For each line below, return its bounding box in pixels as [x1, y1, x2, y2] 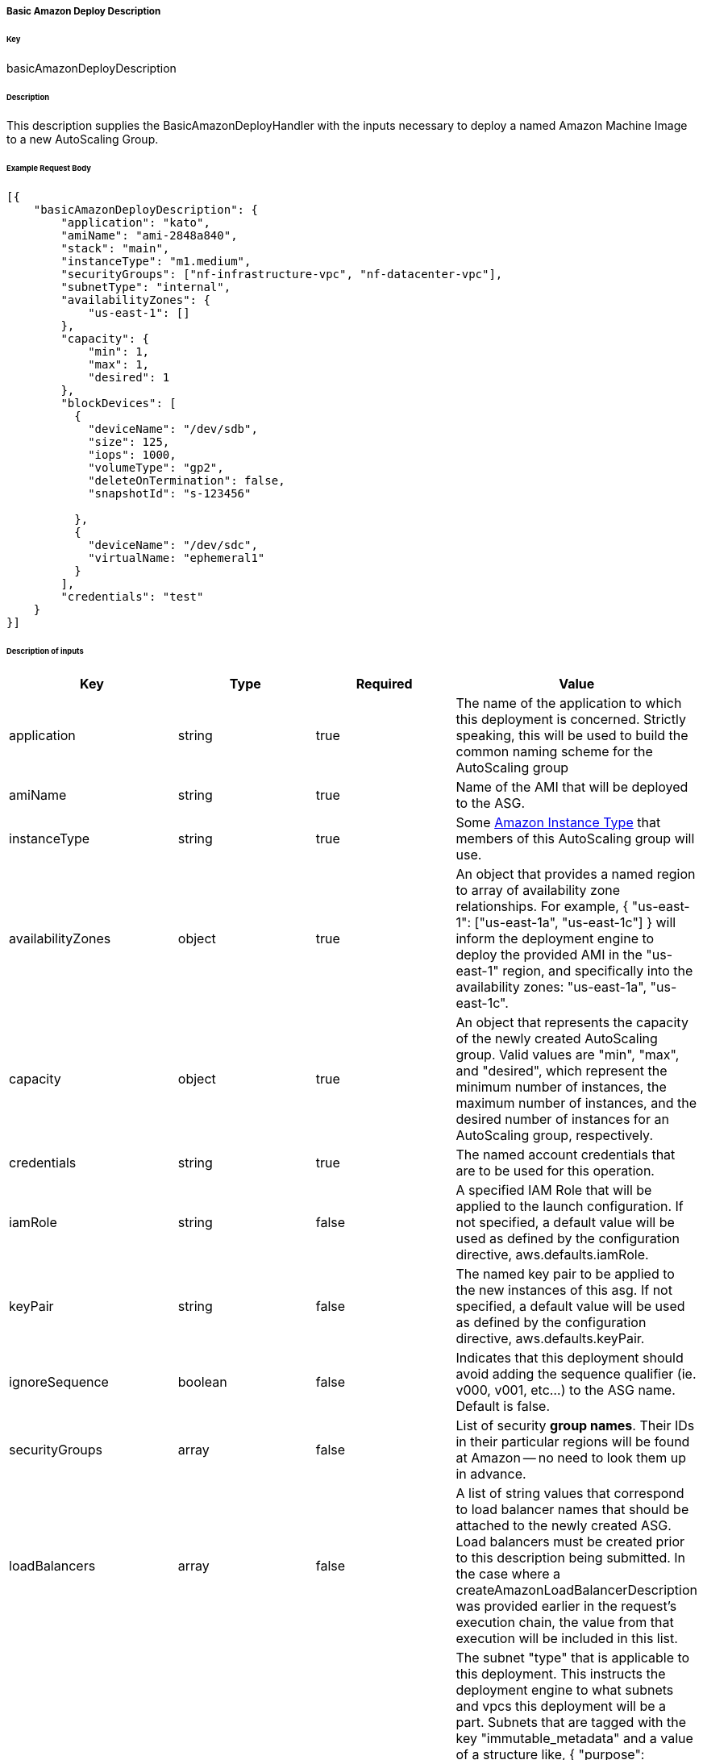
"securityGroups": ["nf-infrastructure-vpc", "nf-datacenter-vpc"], [60, 268, 503, 281]
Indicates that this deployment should [455, 1349, 684, 1366]
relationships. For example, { [455, 897, 629, 914]
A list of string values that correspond [455, 1484, 684, 1501]
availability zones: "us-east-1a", [455, 978, 647, 995]
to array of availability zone [455, 881, 621, 898]
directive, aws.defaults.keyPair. [455, 1329, 645, 1346]
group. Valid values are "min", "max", [455, 1046, 680, 1063]
